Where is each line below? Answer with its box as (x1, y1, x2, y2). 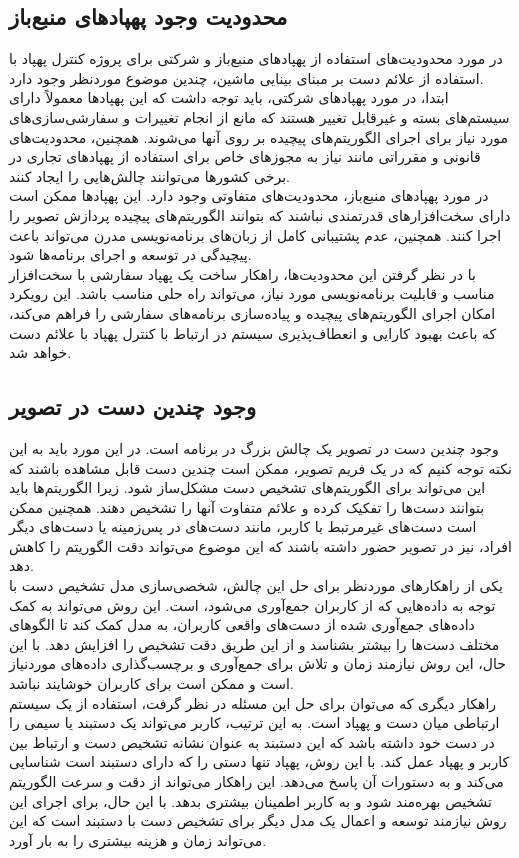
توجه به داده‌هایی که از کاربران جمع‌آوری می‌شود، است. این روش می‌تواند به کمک (9, 594, 496, 615)
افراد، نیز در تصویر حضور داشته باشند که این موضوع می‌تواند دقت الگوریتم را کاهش (9, 535, 512, 556)
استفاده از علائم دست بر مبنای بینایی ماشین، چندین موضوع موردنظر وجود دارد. (9, 67, 484, 88)
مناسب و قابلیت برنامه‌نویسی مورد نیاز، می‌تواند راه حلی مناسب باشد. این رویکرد (9, 283, 495, 304)
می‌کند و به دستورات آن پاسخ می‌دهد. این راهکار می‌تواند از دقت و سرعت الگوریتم (9, 771, 504, 791)
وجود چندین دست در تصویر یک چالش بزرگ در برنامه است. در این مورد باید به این (9, 437, 499, 458)
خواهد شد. (9, 342, 72, 363)
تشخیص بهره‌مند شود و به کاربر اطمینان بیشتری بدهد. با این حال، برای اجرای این (9, 790, 492, 811)
